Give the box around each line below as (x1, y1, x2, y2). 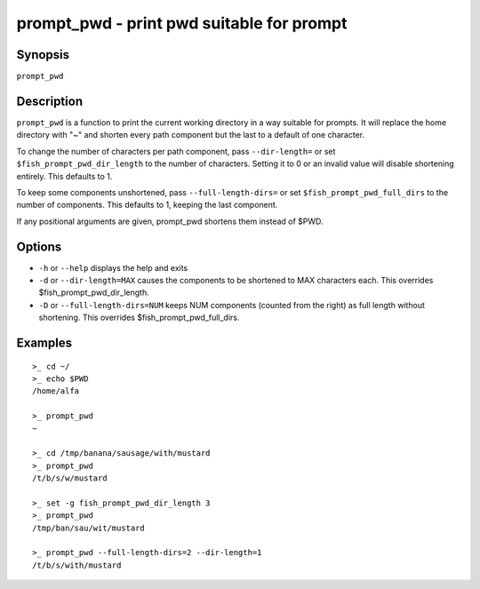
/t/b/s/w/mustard (32, 474, 108, 483)
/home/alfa (32, 386, 80, 396)
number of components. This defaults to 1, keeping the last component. (16, 200, 278, 211)
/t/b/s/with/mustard (32, 560, 122, 570)
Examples (16, 335, 73, 350)
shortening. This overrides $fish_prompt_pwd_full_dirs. (38, 312, 240, 323)
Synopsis (16, 47, 70, 62)
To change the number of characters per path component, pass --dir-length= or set (16, 146, 336, 156)
